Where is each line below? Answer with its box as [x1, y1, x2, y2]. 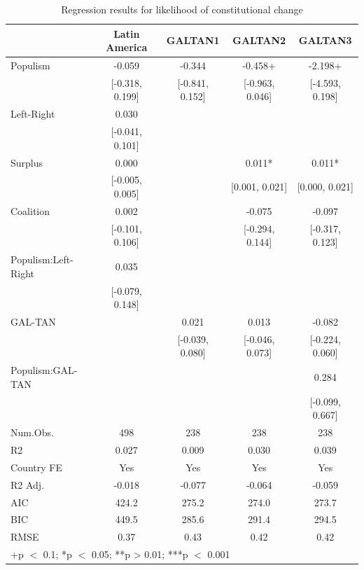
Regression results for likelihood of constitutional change [61, 2, 303, 16]
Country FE [10, 459, 62, 474]
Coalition [10, 203, 50, 218]
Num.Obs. [10, 425, 54, 440]
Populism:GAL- [10, 363, 78, 377]
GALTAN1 [166, 33, 220, 48]
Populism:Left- [10, 252, 73, 267]
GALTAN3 [298, 33, 352, 48]
